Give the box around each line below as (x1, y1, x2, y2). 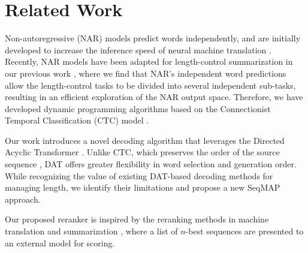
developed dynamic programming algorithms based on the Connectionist (5, 102, 271, 115)
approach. (5, 192, 41, 205)
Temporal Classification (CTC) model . (5, 114, 149, 126)
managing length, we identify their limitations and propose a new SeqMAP (5, 181, 280, 194)
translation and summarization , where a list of (5, 225, 178, 237)
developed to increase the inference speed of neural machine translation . (5, 43, 271, 56)
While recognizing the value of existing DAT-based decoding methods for (5, 169, 273, 182)
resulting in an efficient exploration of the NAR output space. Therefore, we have (5, 91, 303, 103)
